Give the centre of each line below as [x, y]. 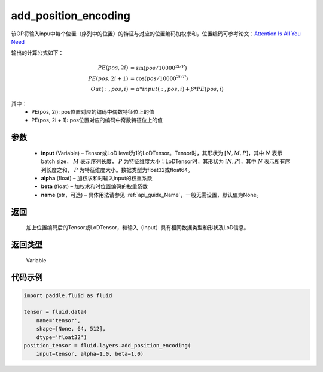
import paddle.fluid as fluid [68, 295]
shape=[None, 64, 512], [71, 329]
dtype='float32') [62, 337]
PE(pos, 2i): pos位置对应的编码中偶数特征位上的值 [93, 112]
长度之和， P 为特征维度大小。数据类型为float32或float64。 [120, 170]
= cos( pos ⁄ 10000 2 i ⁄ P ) [159, 78]
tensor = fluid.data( [55, 312]
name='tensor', [58, 320]
